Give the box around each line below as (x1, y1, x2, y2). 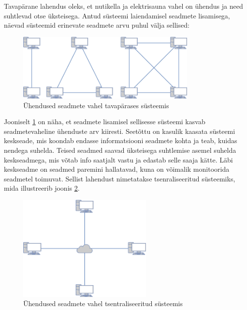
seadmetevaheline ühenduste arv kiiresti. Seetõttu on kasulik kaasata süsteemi (4, 126, 235, 136)
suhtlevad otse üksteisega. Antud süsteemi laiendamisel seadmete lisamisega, (4, 10, 230, 20)
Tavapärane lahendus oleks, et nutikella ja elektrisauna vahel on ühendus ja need (4, 1, 243, 11)
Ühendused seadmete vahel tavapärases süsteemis (23, 100, 169, 110)
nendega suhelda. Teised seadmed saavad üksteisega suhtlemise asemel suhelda (4, 145, 236, 155)
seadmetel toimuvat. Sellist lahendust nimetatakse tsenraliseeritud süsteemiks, (4, 173, 235, 183)
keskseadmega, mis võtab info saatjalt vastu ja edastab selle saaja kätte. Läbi (4, 154, 233, 164)
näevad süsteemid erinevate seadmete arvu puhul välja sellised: (4, 20, 189, 30)
